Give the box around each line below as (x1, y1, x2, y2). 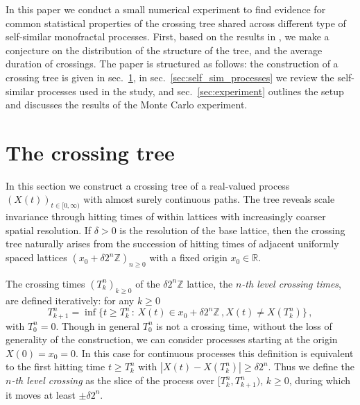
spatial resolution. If (6, 222, 92, 237)
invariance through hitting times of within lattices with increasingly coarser (6, 209, 326, 224)
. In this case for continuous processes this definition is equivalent (76, 345, 354, 360)
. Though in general (55, 318, 140, 333)
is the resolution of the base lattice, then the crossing (119, 222, 345, 237)
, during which (289, 373, 351, 388)
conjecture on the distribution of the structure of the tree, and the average (6, 42, 323, 57)
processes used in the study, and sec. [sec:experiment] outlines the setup (37, 83, 344, 98)
